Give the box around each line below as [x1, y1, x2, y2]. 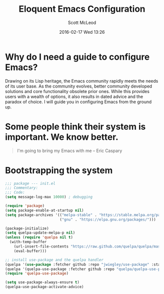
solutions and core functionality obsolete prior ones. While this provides [5, 88, 150, 94]
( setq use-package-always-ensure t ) [5, 280, 80, 285]
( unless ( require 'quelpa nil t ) [5, 235, 73, 240]
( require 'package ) [5, 204, 45, 208]
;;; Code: [5, 190, 25, 195]
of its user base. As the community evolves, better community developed [5, 83, 152, 89]
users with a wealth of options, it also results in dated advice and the [5, 93, 143, 99]
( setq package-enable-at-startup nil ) [5, 208, 84, 213]
